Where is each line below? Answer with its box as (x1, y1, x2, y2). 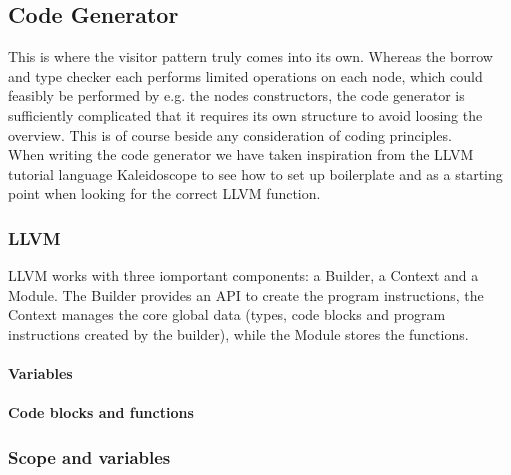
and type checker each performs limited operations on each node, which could (8, 65, 483, 86)
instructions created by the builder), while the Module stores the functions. (8, 323, 469, 344)
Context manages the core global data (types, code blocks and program (8, 304, 446, 325)
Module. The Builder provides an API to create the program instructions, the (8, 284, 484, 305)
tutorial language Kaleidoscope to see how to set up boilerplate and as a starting (8, 163, 503, 184)
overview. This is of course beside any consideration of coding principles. (8, 124, 452, 145)
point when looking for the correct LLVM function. (8, 183, 321, 204)
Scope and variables (8, 444, 171, 469)
